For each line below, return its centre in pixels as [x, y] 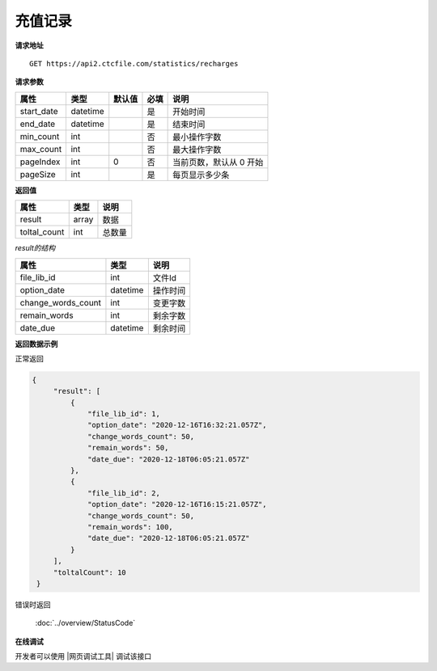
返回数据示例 [36, 344]
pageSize [38, 174]
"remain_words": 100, [130, 527]
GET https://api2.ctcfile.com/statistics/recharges [134, 63]
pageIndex [40, 162]
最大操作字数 [197, 150]
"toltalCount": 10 [90, 572]
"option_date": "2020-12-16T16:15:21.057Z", [177, 504]
